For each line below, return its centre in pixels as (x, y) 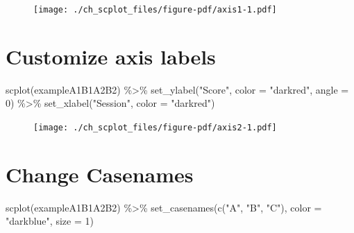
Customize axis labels (111, 56)
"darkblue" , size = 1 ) (50, 221)
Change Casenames (100, 174)
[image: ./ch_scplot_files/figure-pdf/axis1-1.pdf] (155, 10)
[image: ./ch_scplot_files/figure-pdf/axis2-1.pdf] (155, 127)
